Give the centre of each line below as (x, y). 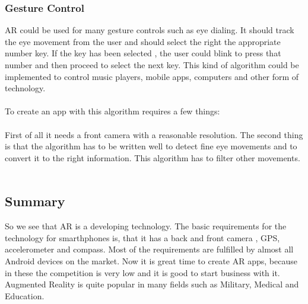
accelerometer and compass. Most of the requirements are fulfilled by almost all (149, 249)
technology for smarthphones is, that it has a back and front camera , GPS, (142, 237)
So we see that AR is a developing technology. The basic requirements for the (146, 226)
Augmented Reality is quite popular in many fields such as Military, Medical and (152, 284)
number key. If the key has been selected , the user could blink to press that (143, 53)
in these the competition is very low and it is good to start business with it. (142, 272)
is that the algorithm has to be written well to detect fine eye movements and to (151, 146)
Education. (25, 295)
